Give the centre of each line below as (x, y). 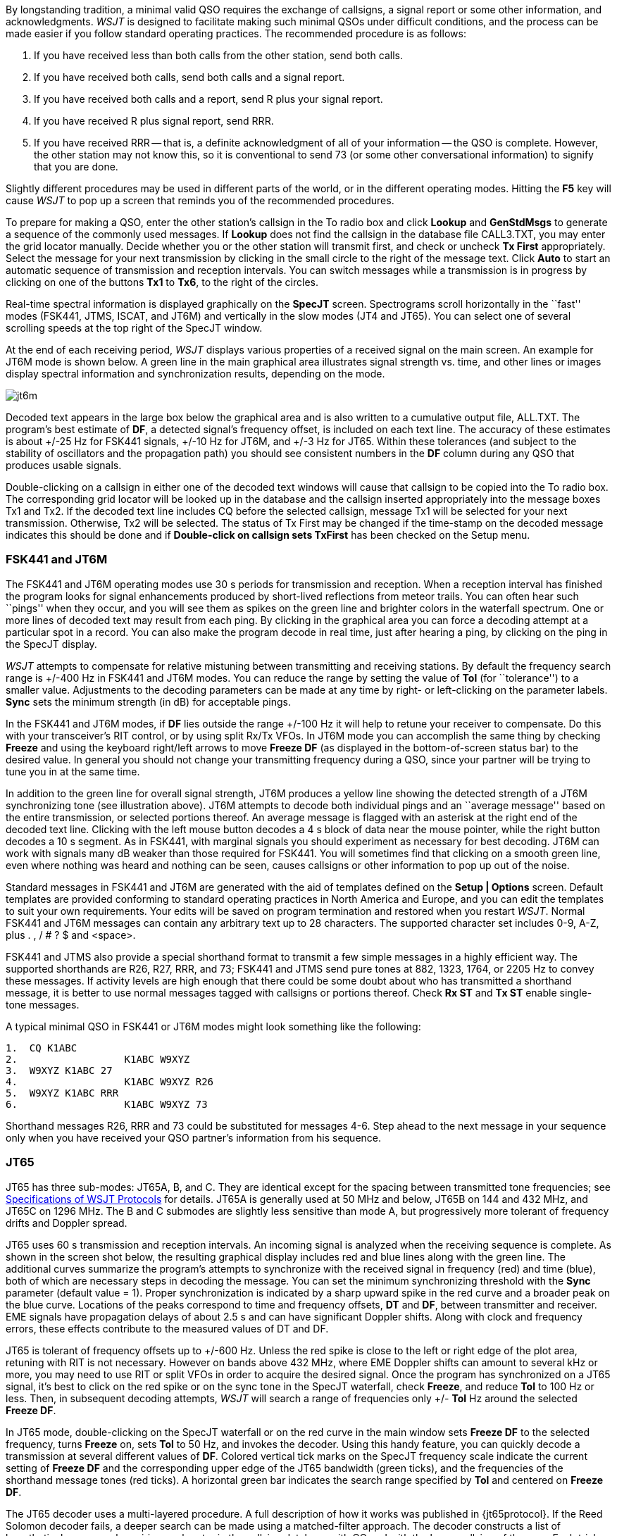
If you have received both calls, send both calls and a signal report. (189, 77)
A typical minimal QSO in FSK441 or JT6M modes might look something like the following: (213, 1026)
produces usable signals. (64, 465)
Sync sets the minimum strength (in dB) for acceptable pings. (148, 701)
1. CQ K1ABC (42, 1048)
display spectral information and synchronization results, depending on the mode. (195, 374)
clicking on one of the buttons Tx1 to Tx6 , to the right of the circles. (162, 282)
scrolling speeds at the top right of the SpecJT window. (134, 328)
